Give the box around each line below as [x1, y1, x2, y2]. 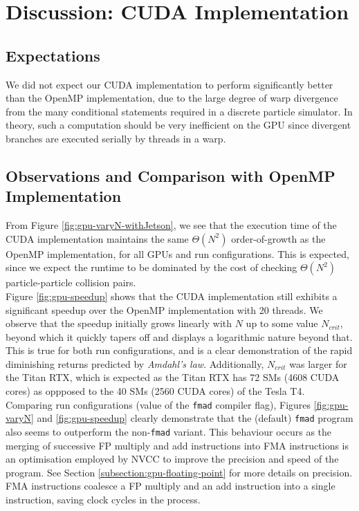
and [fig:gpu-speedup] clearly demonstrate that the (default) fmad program [37, 411, 353, 425]
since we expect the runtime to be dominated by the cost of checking [6, 260, 297, 275]
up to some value [246, 316, 318, 331]
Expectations [6, 44, 100, 66]
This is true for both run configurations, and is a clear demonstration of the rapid [6, 343, 353, 357]
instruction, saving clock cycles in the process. [6, 492, 201, 507]
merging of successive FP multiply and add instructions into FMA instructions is [6, 438, 349, 452]
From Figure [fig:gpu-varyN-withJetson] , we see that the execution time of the [6, 218, 337, 232]
